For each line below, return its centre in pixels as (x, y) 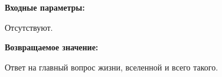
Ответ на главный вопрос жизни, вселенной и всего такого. (112, 67)
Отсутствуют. (29, 27)
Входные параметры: (45, 7)
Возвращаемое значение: (52, 47)
